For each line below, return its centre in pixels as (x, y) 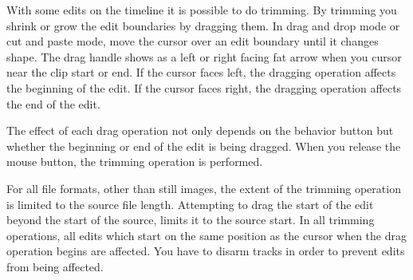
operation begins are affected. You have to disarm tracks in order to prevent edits (206, 251)
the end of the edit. (53, 103)
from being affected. (55, 266)
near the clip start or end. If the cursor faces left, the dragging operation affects (201, 72)
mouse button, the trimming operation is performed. (135, 162)
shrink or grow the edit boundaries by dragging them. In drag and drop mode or (203, 25)
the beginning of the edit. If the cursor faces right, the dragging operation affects (204, 87)
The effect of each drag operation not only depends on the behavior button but (200, 130)
